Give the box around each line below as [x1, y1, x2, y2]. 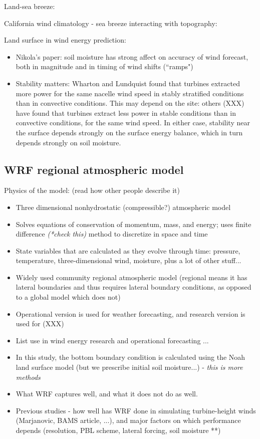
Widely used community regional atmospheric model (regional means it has [16, 272, 247, 282]
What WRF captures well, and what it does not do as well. [16, 388, 198, 399]
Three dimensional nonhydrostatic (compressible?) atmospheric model [16, 201, 231, 212]
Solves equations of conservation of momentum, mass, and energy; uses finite [16, 218, 251, 229]
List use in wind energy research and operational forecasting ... [16, 335, 209, 345]
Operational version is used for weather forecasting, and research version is [16, 308, 245, 319]
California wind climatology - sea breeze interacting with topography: [4, 18, 217, 28]
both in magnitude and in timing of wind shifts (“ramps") [16, 61, 193, 72]
